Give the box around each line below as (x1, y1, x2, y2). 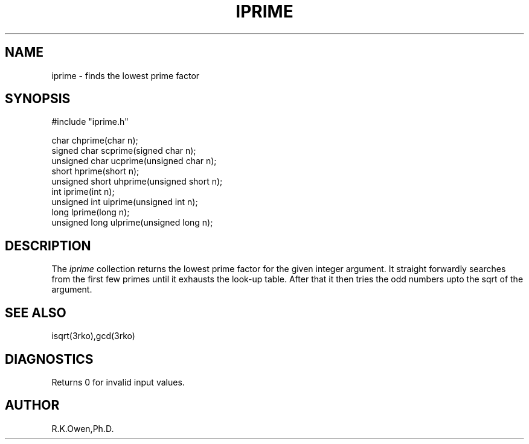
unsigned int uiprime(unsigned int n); (51, 197, 198, 208)
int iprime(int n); (51, 186, 115, 197)
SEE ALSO (5, 305, 66, 320)
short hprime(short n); (51, 166, 139, 177)
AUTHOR (5, 398, 60, 413)
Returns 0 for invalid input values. (51, 376, 185, 387)
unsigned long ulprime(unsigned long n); (51, 217, 213, 228)
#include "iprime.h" (51, 116, 129, 127)
